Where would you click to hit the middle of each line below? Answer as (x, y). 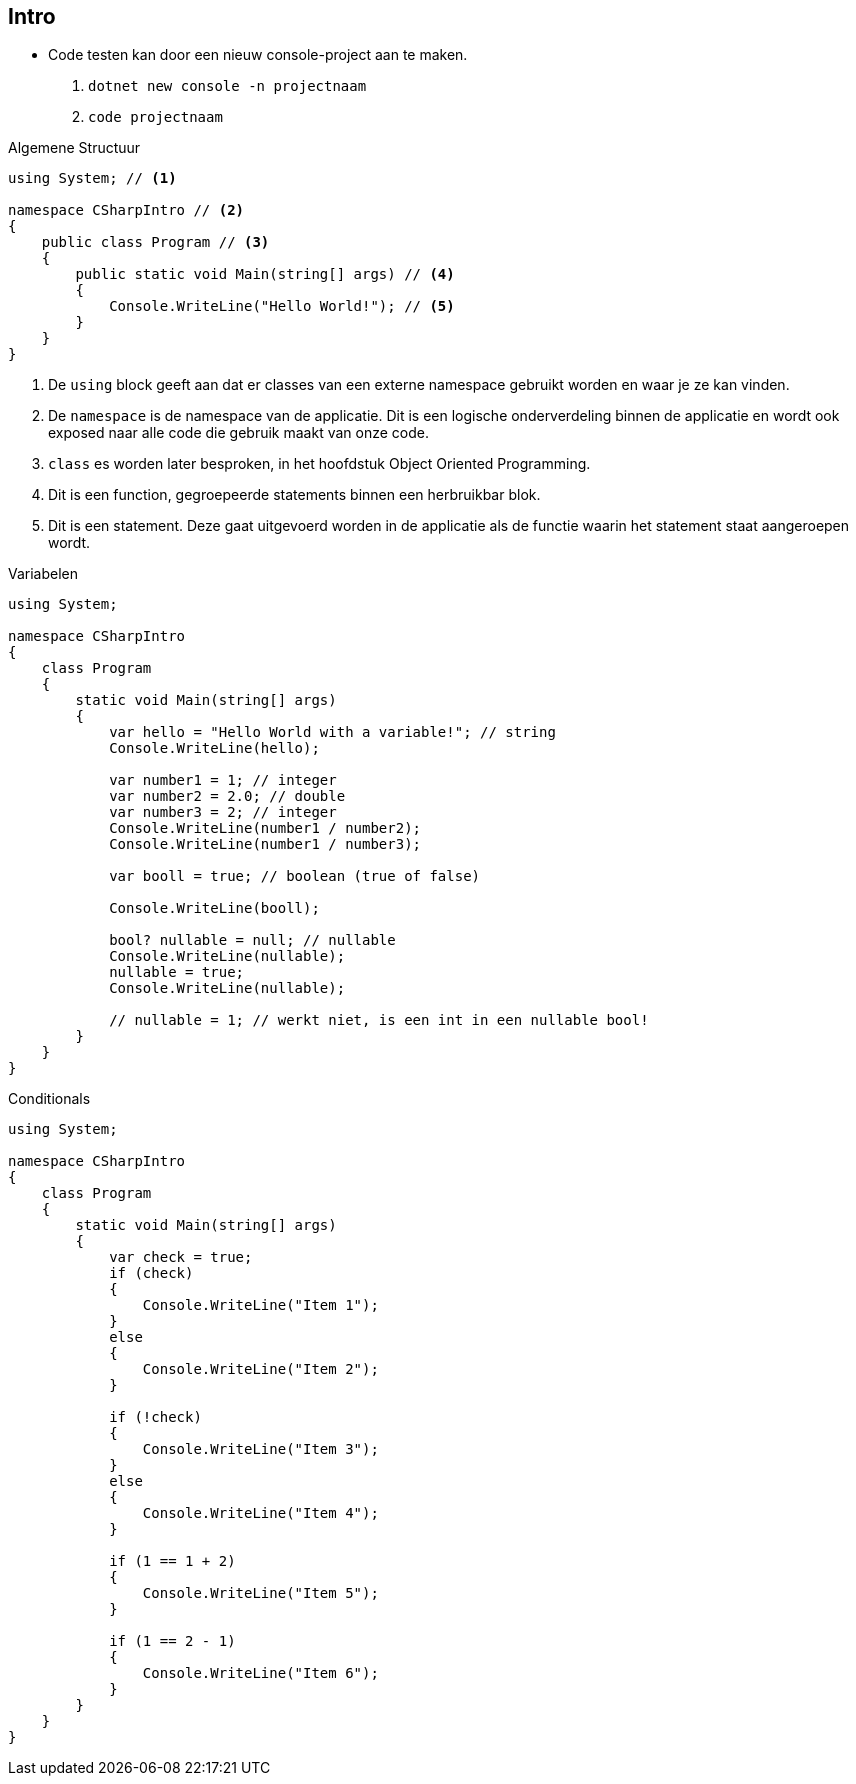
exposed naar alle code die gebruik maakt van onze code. (238, 433)
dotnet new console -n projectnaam (227, 86)
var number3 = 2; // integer (223, 812)
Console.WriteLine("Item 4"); (260, 1513)
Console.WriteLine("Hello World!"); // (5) (282, 306)
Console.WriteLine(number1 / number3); (265, 844)
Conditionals (49, 1099)
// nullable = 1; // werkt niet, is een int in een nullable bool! (379, 1020)
